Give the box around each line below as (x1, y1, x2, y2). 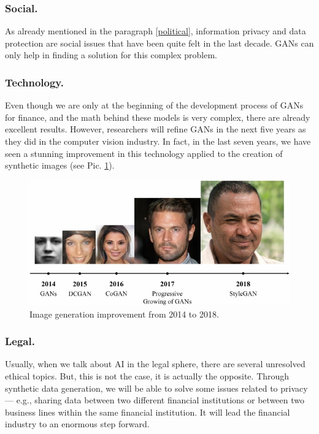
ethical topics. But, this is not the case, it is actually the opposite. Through (5, 370, 290, 383)
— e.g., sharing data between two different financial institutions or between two (5, 394, 304, 406)
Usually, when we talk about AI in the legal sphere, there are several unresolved (5, 357, 306, 370)
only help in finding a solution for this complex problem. (5, 48, 218, 61)
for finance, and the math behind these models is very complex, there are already (5, 110, 310, 123)
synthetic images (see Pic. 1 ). (5, 159, 115, 172)
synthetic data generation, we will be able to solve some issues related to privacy (5, 381, 308, 394)
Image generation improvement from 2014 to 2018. (29, 307, 219, 320)
